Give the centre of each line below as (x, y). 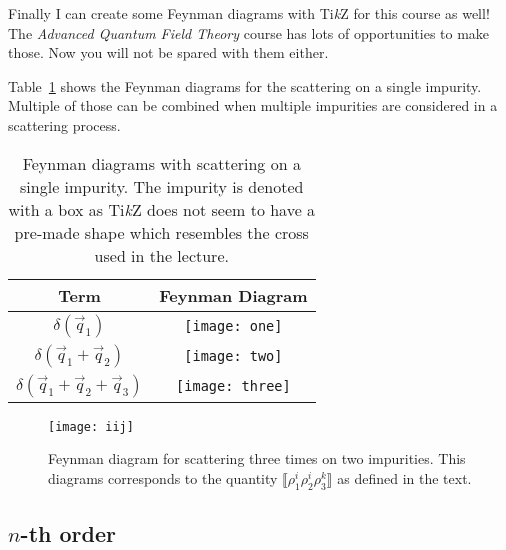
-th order (68, 533)
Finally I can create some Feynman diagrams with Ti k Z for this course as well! (249, 13)
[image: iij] (91, 426)
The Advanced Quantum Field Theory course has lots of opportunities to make (249, 32)
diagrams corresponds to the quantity (163, 477)
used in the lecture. (161, 255)
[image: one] (233, 325)
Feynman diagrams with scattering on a (161, 163)
